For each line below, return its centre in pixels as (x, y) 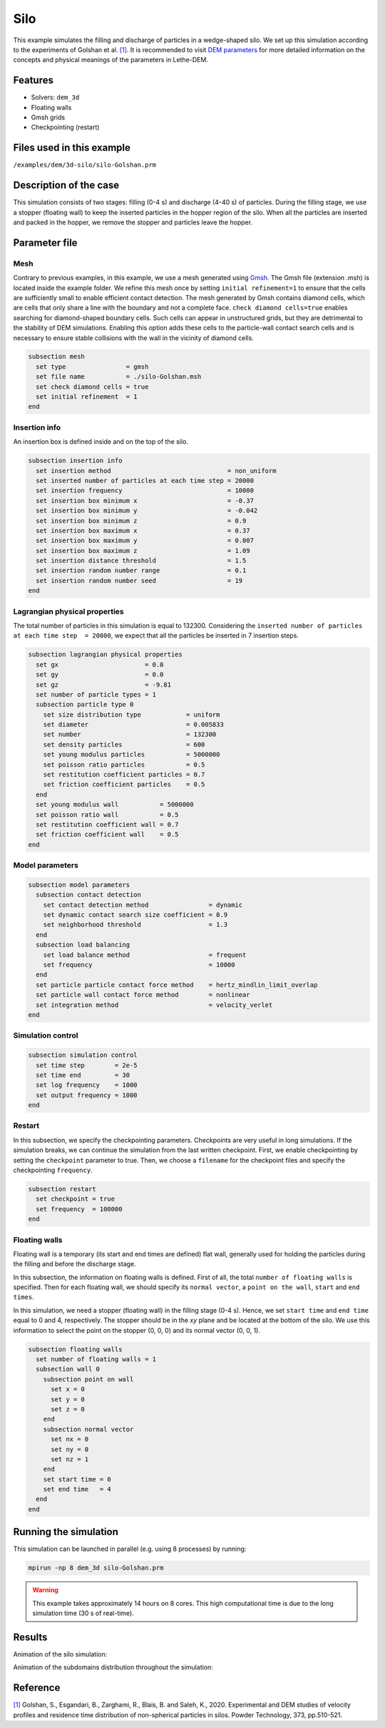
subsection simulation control (83, 1055)
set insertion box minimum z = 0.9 (141, 521)
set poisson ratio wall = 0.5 (107, 814)
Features (33, 80)
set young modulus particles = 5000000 (132, 755)
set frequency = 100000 (79, 1209)
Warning (45, 1590)
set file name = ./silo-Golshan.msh (119, 377)
